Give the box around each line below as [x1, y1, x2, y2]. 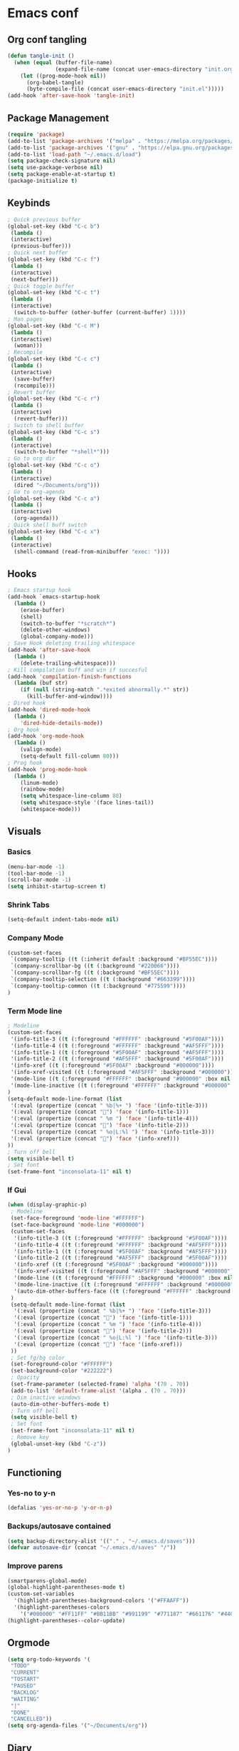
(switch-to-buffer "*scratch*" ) [20, 620, 116, 627]
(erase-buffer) [20, 606, 65, 613]
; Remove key [10, 1434, 50, 1441]
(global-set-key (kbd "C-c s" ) [7, 428, 100, 436]
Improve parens [7, 1561, 63, 1571]
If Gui [7, 1185, 26, 1195]
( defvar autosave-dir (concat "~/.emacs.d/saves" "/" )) [7, 1544, 176, 1551]
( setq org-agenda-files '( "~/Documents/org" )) [7, 1722, 148, 1730]
